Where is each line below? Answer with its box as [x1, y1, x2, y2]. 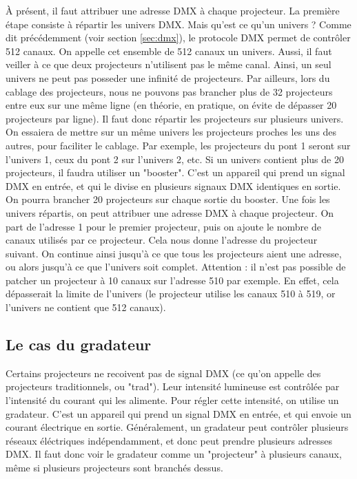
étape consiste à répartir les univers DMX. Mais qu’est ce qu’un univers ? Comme [6, 17, 351, 31]
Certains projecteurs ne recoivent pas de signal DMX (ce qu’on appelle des [6, 365, 321, 380]
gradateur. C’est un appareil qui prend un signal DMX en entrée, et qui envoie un [6, 406, 351, 421]
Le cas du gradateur [6, 334, 152, 355]
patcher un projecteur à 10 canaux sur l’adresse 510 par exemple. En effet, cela [6, 273, 339, 287]
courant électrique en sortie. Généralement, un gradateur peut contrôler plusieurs [6, 420, 349, 434]
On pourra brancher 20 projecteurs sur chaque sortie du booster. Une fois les [6, 192, 330, 206]
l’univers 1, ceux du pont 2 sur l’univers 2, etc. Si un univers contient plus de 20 [6, 151, 344, 166]
